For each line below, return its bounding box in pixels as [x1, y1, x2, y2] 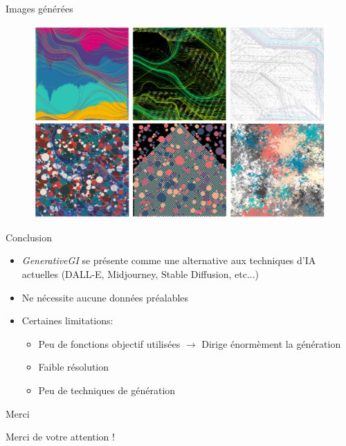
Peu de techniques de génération [38, 383, 176, 397]
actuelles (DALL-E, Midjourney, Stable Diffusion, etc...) [21, 267, 259, 281]
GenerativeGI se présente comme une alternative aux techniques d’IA [21, 253, 316, 268]
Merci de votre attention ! [6, 429, 115, 444]
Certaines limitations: [21, 313, 113, 328]
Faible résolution [38, 360, 109, 374]
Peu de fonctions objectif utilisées [38, 336, 181, 351]
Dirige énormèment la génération [201, 336, 341, 351]
